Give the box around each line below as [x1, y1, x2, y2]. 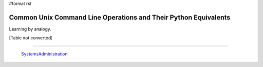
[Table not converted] [9, 35, 53, 41]
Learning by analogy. [9, 26, 51, 32]
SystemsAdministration [21, 51, 68, 57]
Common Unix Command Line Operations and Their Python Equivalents [9, 13, 231, 21]
